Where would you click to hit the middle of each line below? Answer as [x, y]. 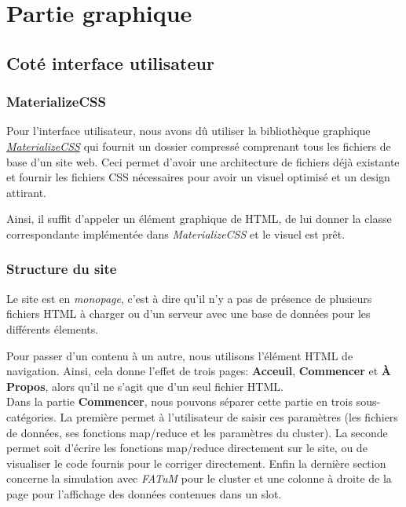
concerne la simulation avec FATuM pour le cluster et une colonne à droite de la [199, 478]
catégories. [31, 416]
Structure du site [62, 269]
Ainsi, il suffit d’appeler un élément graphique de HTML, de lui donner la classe [199, 219]
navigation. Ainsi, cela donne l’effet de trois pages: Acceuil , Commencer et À [199, 371]
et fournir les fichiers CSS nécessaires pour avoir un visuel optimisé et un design [198, 177]
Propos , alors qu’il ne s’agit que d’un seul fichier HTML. [145, 386]
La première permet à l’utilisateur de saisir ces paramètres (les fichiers [229, 416]
